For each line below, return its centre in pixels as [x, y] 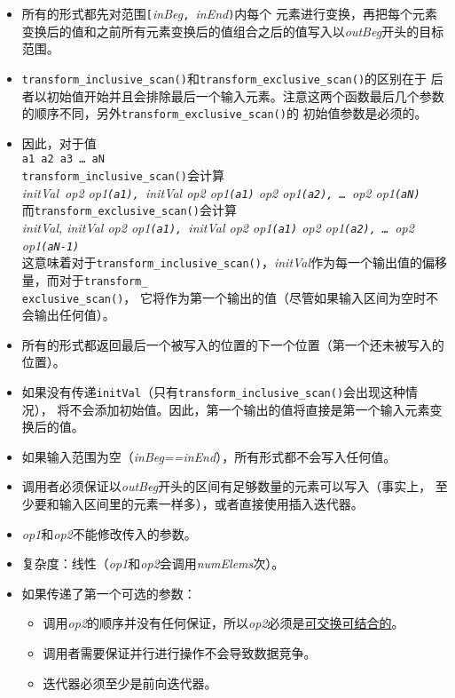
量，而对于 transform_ [85, 279]
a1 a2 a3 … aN [63, 159]
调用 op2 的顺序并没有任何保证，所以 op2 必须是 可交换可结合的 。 [224, 623]
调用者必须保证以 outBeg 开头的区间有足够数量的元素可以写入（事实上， [227, 486]
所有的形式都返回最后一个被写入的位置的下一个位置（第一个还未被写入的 [233, 344]
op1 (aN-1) [51, 245]
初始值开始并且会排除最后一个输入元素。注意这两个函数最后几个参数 [245, 95]
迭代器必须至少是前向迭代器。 [130, 682]
